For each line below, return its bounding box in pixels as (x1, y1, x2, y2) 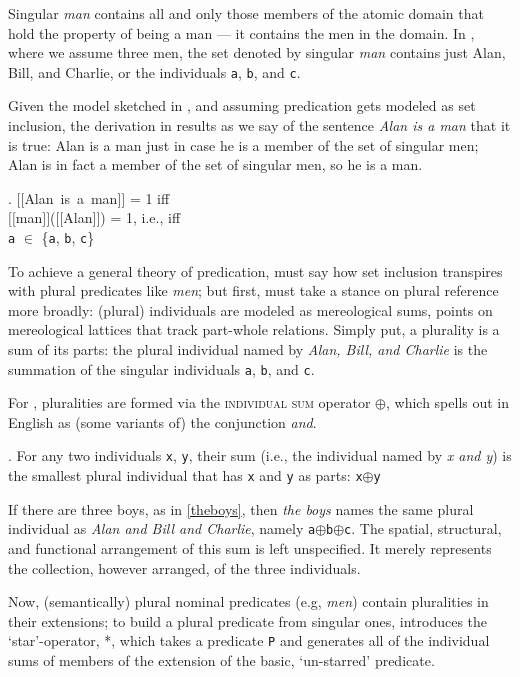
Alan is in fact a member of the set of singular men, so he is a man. (8, 154, 423, 175)
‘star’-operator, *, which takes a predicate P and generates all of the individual (8, 630, 490, 651)
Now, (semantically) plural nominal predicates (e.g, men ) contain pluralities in (8, 591, 489, 612)
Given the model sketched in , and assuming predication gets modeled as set (8, 95, 476, 116)
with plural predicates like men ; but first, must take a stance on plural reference (8, 280, 499, 301)
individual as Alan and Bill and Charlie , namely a (8, 518, 316, 539)
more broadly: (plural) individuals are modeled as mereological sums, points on (8, 299, 493, 320)
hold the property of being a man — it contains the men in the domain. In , (8, 22, 475, 43)
